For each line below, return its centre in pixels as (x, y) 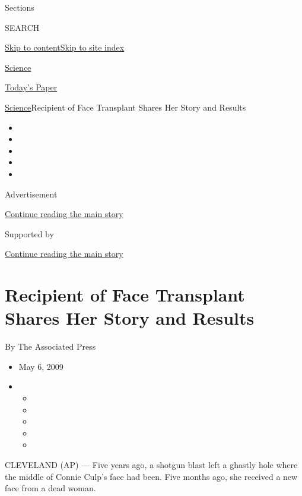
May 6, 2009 (41, 366)
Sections (20, 7)
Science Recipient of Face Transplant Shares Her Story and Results (125, 107)
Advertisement (31, 194)
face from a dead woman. (50, 488)
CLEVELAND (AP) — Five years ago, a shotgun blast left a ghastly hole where (151, 464)
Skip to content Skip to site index (65, 47)
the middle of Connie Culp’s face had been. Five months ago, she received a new (151, 476)
